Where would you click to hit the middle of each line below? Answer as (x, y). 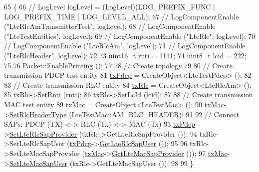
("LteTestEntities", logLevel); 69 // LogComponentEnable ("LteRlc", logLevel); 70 (130, 36)
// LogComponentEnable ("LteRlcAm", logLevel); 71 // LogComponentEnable (125, 46)
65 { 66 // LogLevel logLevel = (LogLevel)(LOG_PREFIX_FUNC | (110, 6)
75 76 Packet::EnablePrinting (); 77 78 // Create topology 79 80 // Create (118, 65)
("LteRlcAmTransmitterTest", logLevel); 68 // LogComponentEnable (110, 26)
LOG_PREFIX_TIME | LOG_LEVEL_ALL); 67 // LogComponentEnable (122, 16)
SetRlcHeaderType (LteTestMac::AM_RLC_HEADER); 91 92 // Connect (124, 114)
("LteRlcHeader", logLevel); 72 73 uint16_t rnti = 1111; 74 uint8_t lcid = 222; (125, 55)
